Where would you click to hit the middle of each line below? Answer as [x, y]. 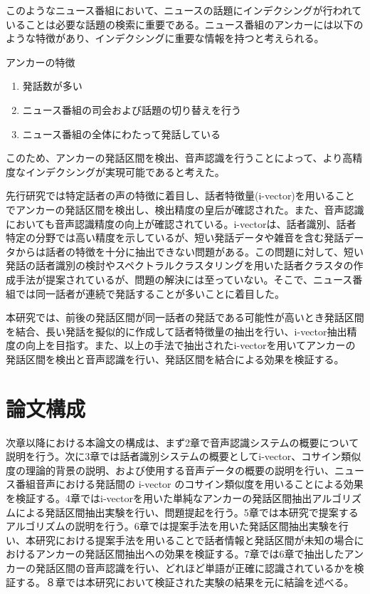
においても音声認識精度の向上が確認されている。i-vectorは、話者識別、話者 [181, 223]
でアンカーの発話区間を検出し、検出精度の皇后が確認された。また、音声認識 [185, 209]
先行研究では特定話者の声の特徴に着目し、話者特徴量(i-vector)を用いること [180, 196]
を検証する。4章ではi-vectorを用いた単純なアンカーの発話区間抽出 [159, 497]
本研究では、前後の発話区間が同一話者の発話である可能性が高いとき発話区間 [185, 317]
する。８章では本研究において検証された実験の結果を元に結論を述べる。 [185, 582]
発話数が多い [52, 86]
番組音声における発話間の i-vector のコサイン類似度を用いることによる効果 [189, 484]
